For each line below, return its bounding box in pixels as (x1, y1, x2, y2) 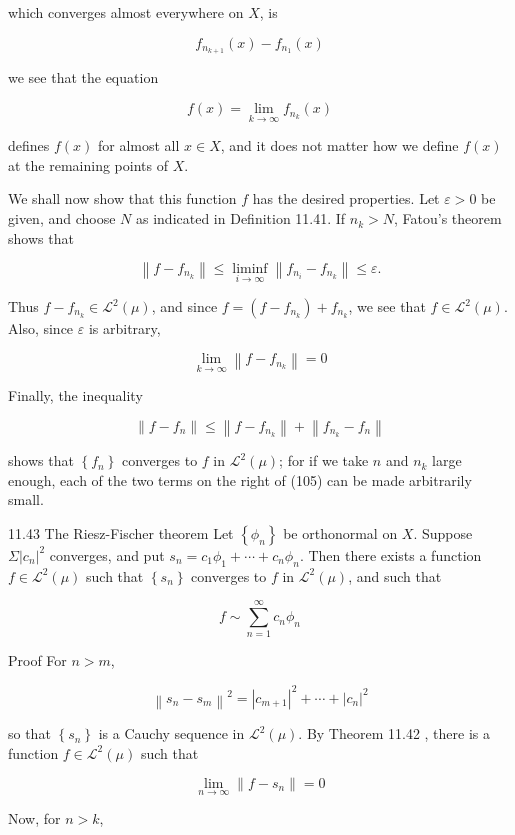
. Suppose (413, 522, 473, 543)
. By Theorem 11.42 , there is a (298, 723, 490, 744)
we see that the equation (8, 67, 159, 88)
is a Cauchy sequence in (98, 723, 245, 744)
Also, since (8, 318, 74, 339)
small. (8, 489, 44, 510)
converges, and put (49, 544, 165, 565)
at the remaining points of (8, 154, 168, 175)
